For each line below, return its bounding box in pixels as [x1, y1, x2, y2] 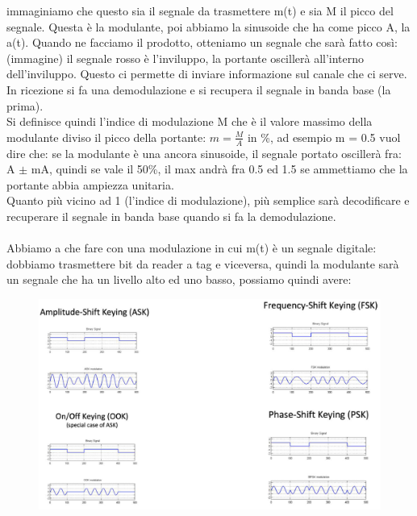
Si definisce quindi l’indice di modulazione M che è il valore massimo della [6, 113, 373, 130]
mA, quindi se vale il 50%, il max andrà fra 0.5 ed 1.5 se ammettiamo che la [31, 160, 408, 177]
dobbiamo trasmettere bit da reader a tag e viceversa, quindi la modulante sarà [6, 255, 399, 272]
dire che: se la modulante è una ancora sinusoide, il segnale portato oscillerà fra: [6, 144, 402, 161]
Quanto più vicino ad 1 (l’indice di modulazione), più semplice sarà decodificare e [6, 192, 410, 209]
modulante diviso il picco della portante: [6, 128, 206, 145]
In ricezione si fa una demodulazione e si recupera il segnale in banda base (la [6, 81, 391, 98]
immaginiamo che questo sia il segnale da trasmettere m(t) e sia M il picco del [6, 2, 394, 19]
